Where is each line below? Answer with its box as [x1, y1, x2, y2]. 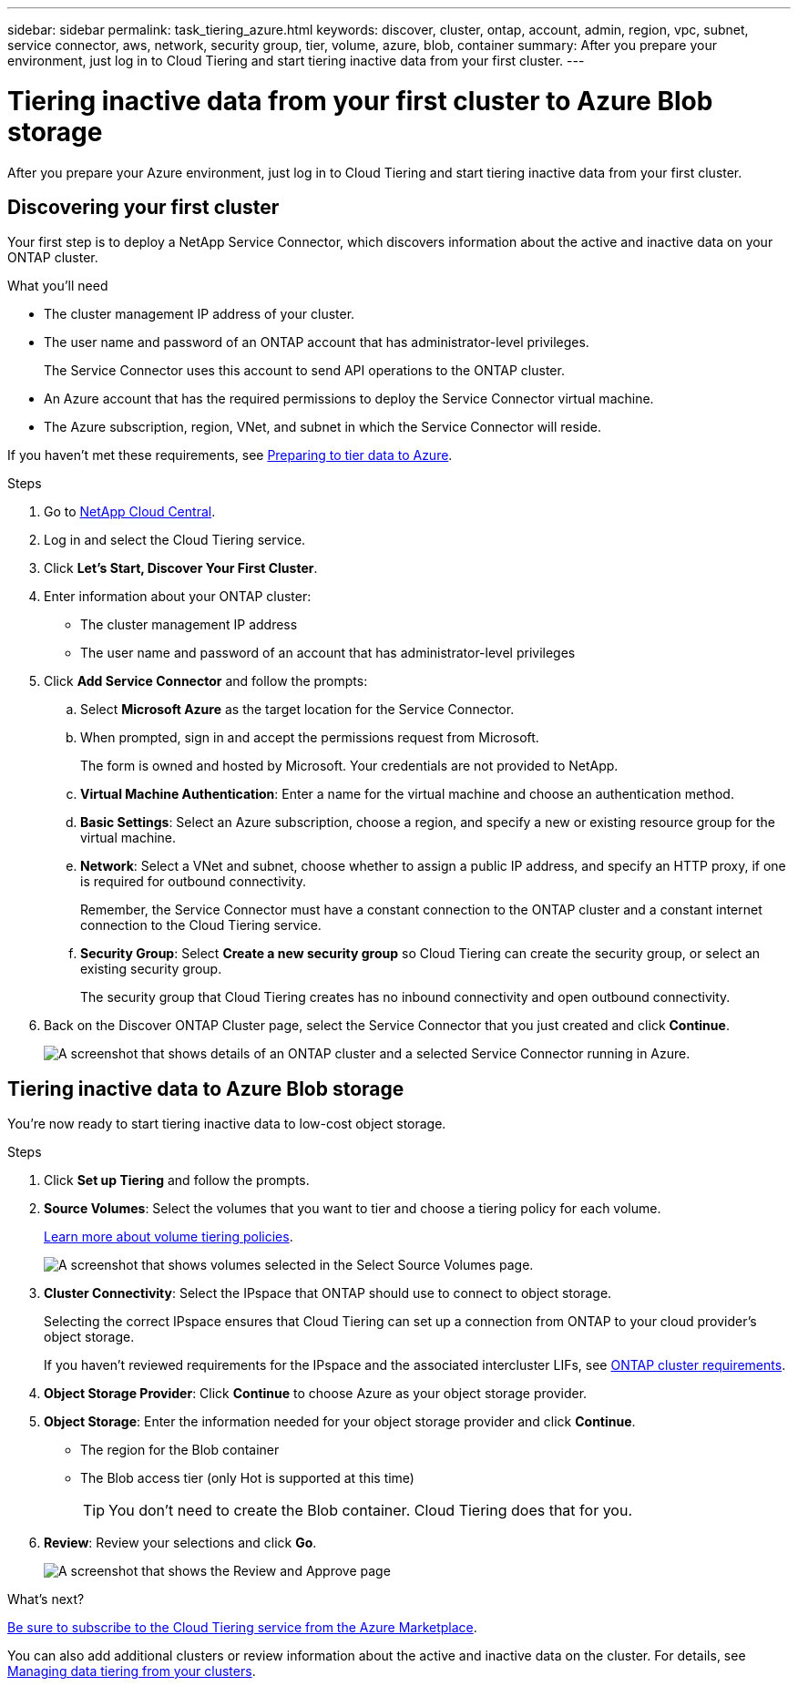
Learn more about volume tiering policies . [44, 1229, 293, 1245]
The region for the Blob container [80, 1442, 280, 1458]
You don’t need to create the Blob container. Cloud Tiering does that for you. [108, 1501, 632, 1520]
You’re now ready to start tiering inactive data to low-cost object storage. [7, 1116, 446, 1132]
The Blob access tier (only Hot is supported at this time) [80, 1470, 414, 1487]
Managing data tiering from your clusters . [7, 1663, 256, 1680]
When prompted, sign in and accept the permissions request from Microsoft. [80, 730, 539, 746]
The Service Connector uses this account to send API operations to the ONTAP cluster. [44, 363, 565, 379]
